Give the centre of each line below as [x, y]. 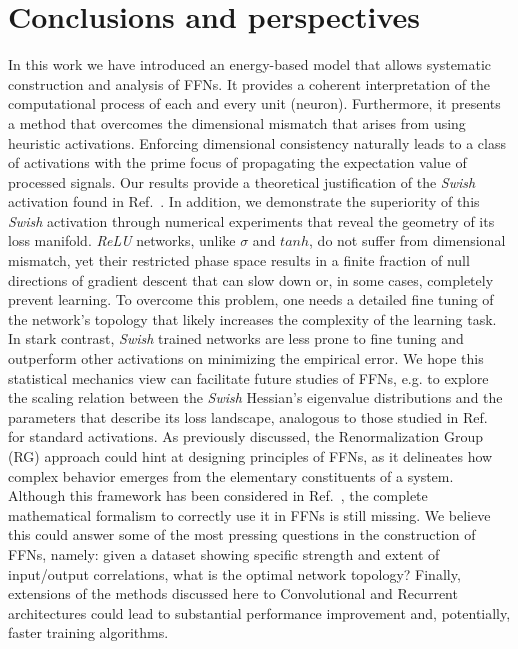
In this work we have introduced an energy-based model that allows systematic [250, 64]
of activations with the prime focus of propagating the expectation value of [237, 162]
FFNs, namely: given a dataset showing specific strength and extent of [224, 553]
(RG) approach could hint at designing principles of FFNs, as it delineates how [250, 456]
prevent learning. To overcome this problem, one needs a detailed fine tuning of [251, 299]
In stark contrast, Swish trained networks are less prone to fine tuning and [236, 338]
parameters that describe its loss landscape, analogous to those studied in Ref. [248, 416]
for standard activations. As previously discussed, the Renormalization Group [246, 436]
